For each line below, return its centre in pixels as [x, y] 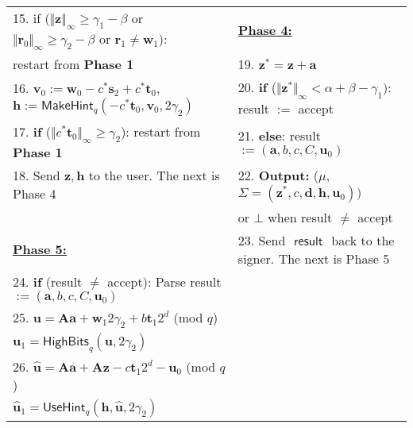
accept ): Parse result [164, 281]
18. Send [37, 175]
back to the [363, 240]
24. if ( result [48, 281]
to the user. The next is [154, 175]
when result [300, 217]
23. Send [262, 240]
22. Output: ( [278, 175]
